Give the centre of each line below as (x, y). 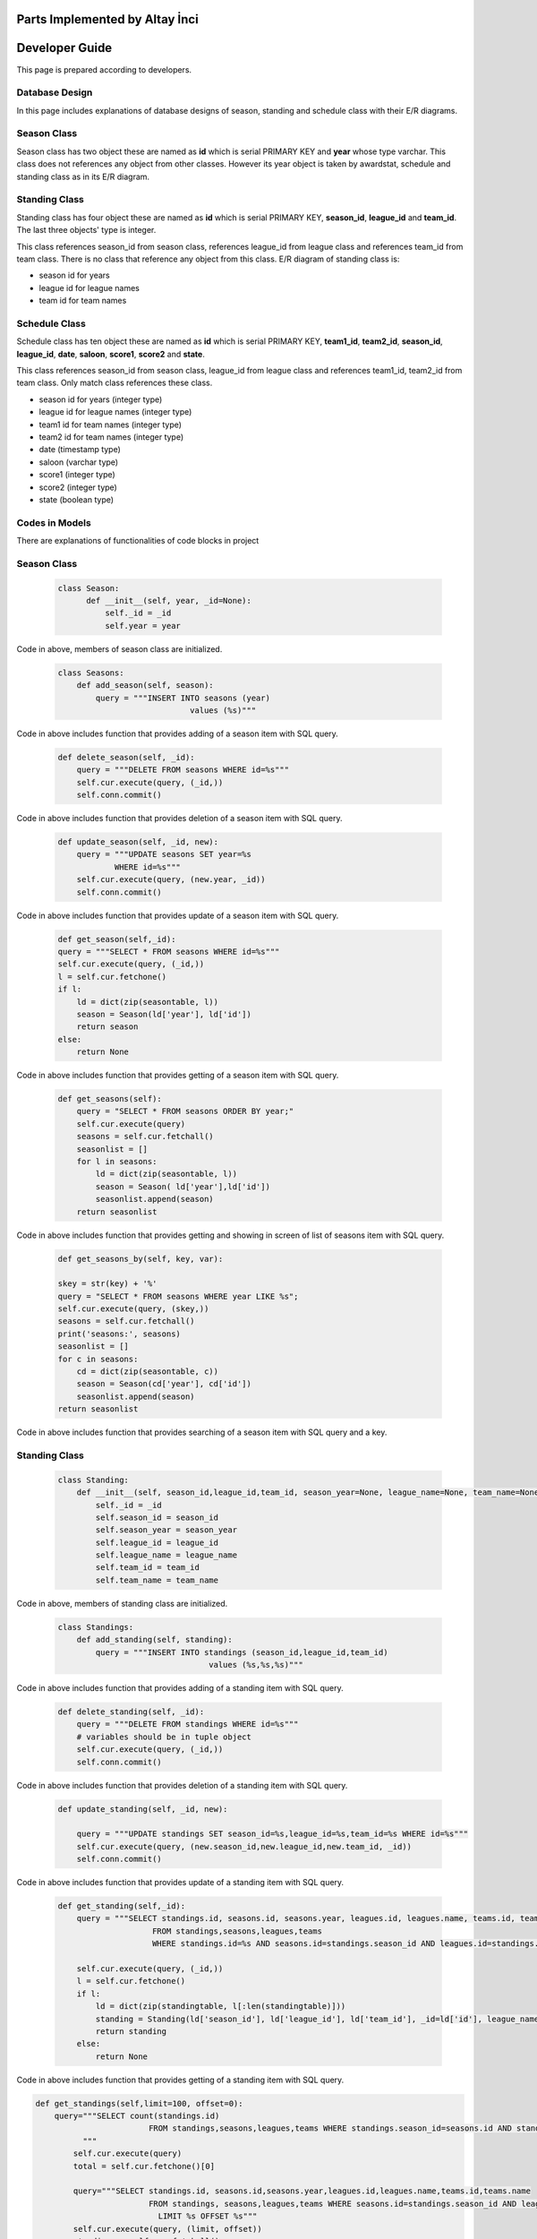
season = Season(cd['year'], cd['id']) (164, 1384)
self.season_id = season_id (157, 1517)
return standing (131, 2031)
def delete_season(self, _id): (127, 757)
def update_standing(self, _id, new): (143, 1809)
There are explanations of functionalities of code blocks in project (138, 541)
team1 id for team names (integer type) (111, 425)
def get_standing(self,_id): (122, 1906)
